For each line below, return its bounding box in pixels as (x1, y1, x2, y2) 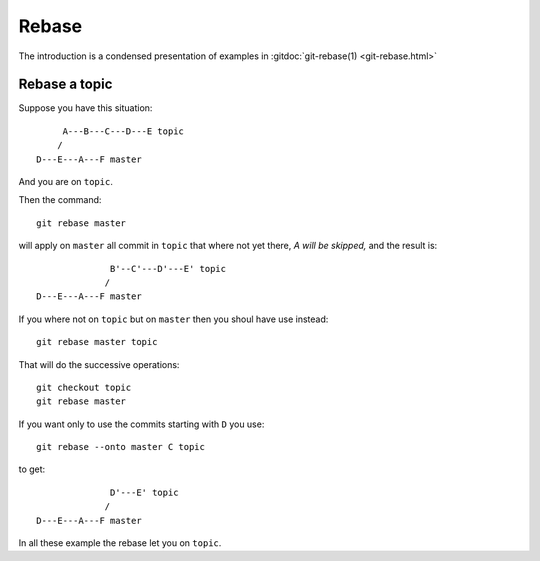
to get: (18, 463, 46, 475)
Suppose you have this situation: (18, 102, 153, 114)
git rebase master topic (36, 336, 158, 348)
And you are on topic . (18, 176, 114, 188)
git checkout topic (36, 381, 132, 393)
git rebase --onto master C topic (36, 441, 205, 453)
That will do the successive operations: (18, 358, 180, 370)
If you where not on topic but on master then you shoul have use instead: (18, 313, 329, 325)
